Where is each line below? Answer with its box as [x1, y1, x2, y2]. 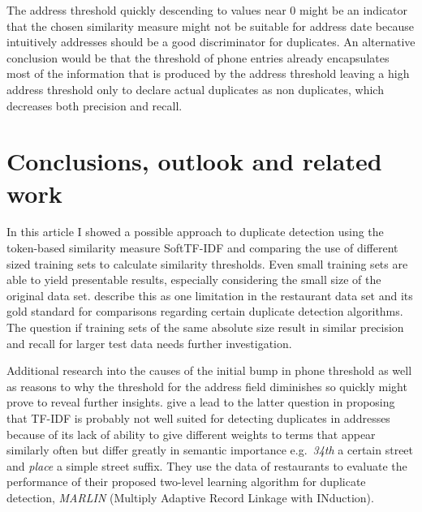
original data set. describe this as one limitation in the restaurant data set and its [6, 286, 413, 303]
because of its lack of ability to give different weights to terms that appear [6, 425, 376, 442]
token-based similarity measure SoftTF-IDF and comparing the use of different [6, 239, 398, 256]
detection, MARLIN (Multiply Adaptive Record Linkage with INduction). [6, 488, 374, 506]
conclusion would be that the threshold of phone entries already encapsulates [6, 49, 390, 66]
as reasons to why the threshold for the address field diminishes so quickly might [6, 377, 407, 394]
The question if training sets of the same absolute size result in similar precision [6, 319, 404, 336]
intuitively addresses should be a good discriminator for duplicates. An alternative [6, 33, 416, 50]
